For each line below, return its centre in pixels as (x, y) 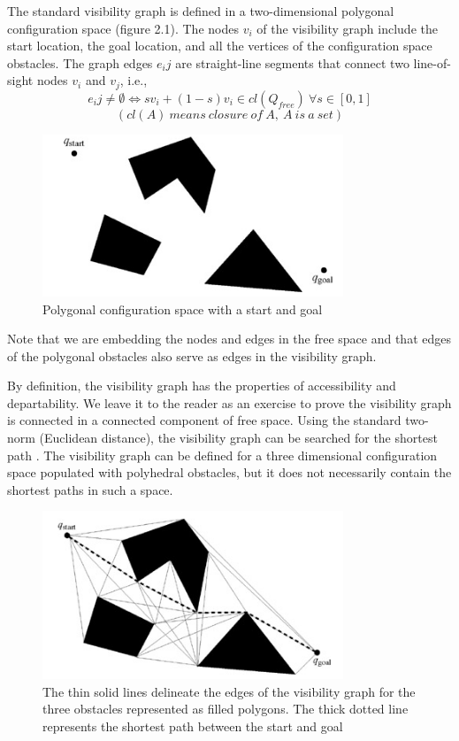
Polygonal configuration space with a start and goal (183, 309)
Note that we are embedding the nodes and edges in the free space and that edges (229, 339)
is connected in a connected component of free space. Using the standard (204, 420)
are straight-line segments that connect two (292, 62)
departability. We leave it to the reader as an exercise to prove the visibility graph (229, 402)
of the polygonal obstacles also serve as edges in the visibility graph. (192, 355)
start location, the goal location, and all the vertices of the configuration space (220, 46)
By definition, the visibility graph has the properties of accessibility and (202, 386)
